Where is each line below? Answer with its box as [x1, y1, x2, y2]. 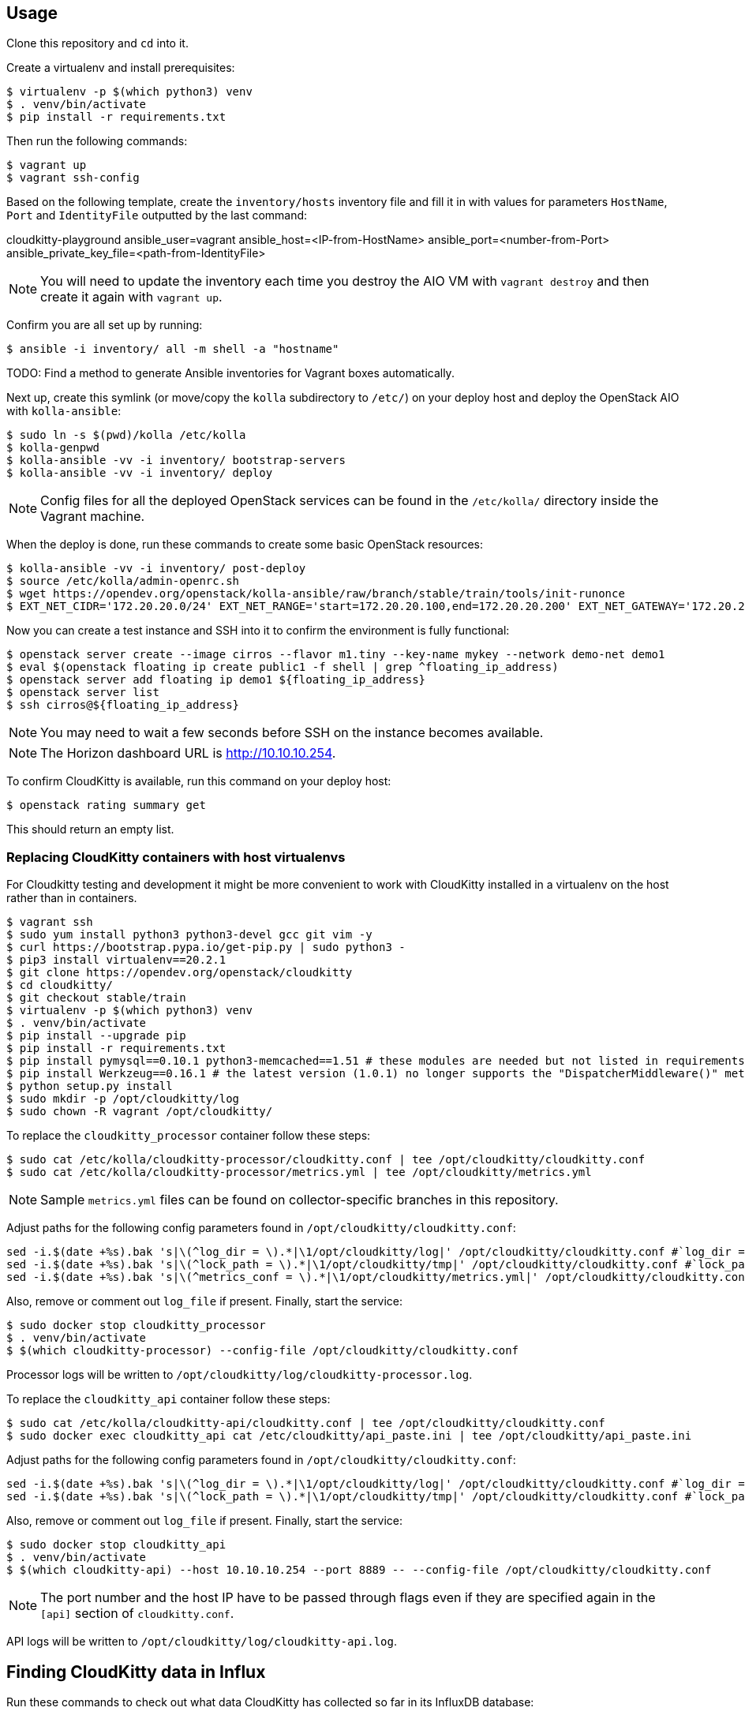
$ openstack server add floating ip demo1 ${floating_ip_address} [6, 673, 426, 687]
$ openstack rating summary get [6, 799, 206, 812]
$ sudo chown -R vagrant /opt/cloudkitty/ [6, 1105, 273, 1118]
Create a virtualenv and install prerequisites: [6, 61, 235, 75]
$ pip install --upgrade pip [6, 1029, 186, 1043]
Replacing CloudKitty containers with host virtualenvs [6, 848, 346, 865]
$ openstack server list [6, 686, 159, 699]
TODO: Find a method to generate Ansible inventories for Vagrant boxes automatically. [6, 366, 455, 380]
